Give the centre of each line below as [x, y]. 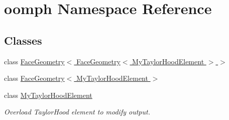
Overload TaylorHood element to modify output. [77, 112]
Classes [23, 40]
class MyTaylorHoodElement [48, 95]
